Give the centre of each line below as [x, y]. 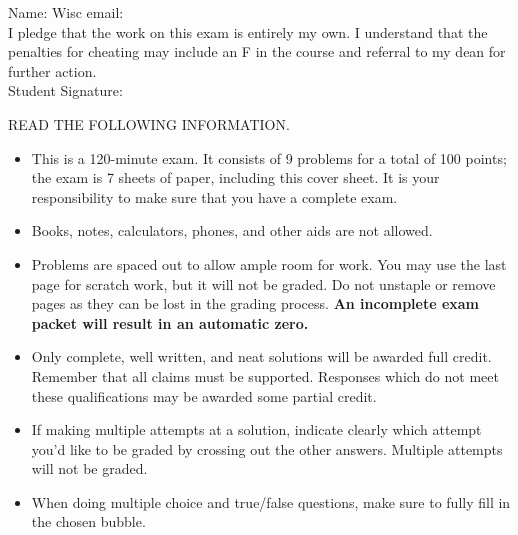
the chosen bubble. [88, 521]
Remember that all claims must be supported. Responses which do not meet [265, 375]
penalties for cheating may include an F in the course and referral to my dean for [257, 51]
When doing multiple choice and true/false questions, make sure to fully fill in [271, 501]
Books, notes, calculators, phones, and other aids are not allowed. [232, 230]
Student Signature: [65, 90]
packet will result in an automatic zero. [170, 322]
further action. [52, 70]
